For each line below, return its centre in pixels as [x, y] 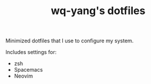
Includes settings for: [31, 52]
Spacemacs [28, 70]
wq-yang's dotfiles [98, 11]
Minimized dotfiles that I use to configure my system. [70, 41]
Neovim [24, 76]
